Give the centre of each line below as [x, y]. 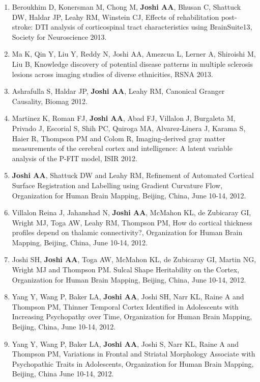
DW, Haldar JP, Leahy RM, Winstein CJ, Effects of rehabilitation [115, 17]
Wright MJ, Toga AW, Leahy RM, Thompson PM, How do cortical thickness [132, 222]
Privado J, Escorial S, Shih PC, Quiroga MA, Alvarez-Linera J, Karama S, [129, 128]
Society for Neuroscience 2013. [59, 36]
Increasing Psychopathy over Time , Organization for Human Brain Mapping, [132, 316]
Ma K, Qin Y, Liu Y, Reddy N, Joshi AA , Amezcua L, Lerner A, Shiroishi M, [134, 54]
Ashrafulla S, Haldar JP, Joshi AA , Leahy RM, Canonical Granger [118, 91]
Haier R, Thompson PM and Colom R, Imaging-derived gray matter [119, 138]
